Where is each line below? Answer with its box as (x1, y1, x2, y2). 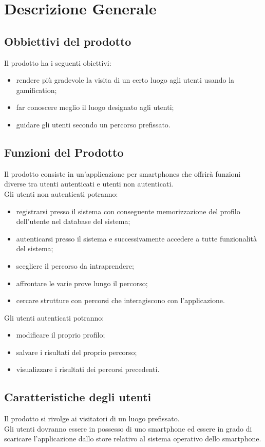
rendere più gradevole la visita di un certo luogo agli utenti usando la (16, 74, 235, 85)
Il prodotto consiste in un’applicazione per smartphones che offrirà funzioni (4, 168, 241, 179)
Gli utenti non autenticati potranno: (4, 188, 118, 199)
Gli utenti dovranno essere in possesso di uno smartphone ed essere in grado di (4, 423, 252, 434)
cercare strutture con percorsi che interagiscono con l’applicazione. (16, 295, 225, 306)
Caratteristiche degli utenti (4, 389, 152, 405)
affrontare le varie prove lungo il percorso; (16, 277, 148, 288)
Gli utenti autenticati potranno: (4, 312, 104, 323)
